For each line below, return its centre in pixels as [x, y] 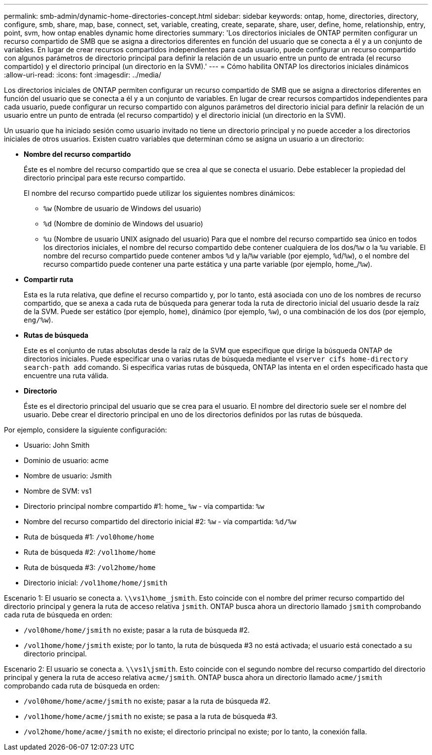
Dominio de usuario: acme [66, 460]
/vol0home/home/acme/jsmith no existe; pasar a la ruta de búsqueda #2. [147, 701]
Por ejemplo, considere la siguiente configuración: [86, 430]
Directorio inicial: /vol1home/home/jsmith [96, 583]
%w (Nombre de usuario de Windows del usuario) [123, 208]
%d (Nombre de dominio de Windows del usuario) [123, 224]
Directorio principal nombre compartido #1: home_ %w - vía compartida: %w [144, 506]
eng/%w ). [38, 320]
